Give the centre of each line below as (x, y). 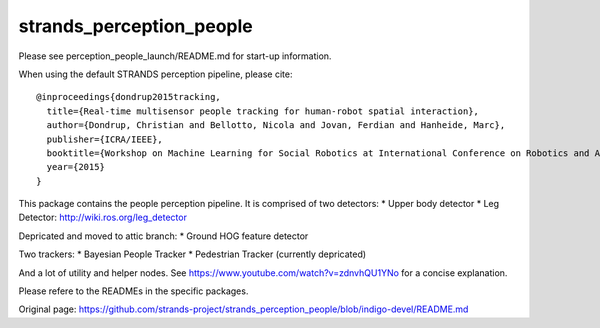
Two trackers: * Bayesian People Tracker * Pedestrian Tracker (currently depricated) (192, 254)
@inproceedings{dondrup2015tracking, (129, 97)
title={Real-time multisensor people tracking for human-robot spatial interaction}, (263, 111)
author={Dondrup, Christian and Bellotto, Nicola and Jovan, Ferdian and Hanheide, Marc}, (276, 125)
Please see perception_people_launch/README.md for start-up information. (175, 56)
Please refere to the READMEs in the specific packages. (133, 291)
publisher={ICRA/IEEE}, (105, 139)
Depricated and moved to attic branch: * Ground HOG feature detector (163, 236)
